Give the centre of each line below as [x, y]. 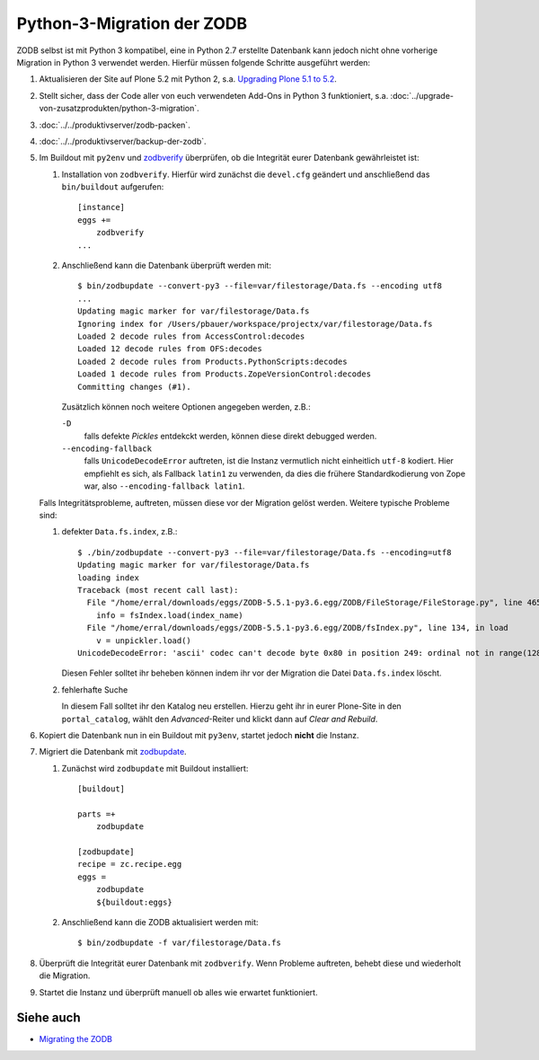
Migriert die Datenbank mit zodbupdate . [113, 752]
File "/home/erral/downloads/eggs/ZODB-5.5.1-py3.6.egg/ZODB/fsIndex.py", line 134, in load [298, 628]
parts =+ [97, 814]
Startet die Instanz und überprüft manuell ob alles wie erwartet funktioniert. [178, 992]
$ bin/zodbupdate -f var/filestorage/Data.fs [180, 943]
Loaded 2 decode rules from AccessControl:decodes [191, 336]
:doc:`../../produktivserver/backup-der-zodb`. [123, 141]
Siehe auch [49, 1018]
